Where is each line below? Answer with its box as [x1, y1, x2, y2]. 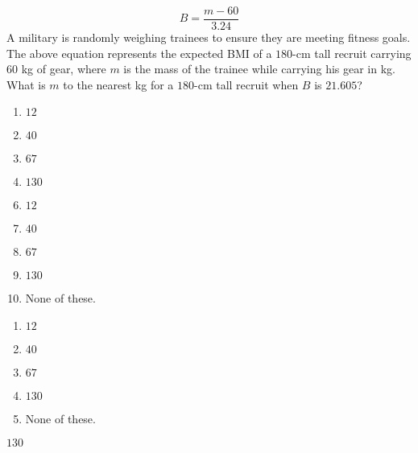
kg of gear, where [21, 60, 106, 77]
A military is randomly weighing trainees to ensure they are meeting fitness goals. [6, 29, 411, 46]
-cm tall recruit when [194, 76, 299, 93]
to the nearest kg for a [63, 76, 174, 93]
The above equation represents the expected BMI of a [6, 44, 272, 61]
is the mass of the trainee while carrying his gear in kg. [123, 60, 395, 77]
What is [6, 76, 46, 93]
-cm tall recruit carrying [292, 44, 412, 61]
